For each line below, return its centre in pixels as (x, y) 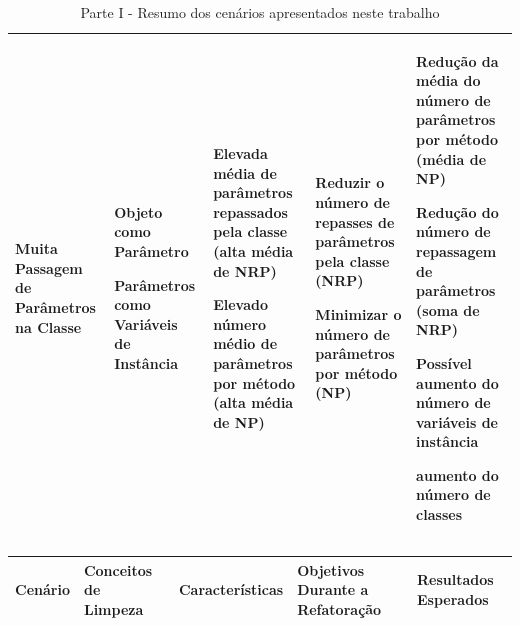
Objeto (138, 211)
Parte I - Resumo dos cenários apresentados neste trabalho (260, 12)
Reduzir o (350, 182)
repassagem (456, 250)
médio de (245, 343)
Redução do (457, 211)
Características (231, 589)
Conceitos (118, 569)
